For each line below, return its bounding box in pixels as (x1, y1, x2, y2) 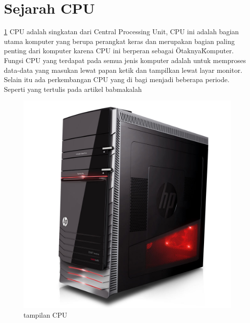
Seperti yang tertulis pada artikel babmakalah (4, 84, 142, 94)
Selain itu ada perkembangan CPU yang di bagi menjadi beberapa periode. (4, 74, 229, 85)
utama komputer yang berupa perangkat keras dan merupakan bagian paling (4, 36, 235, 46)
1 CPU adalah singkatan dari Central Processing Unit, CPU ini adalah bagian (4, 26, 239, 37)
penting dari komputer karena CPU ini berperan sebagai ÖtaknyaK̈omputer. (4, 45, 234, 56)
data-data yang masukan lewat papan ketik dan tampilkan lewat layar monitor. (4, 65, 243, 75)
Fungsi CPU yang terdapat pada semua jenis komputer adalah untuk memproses (4, 55, 246, 65)
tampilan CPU (23, 309, 68, 320)
